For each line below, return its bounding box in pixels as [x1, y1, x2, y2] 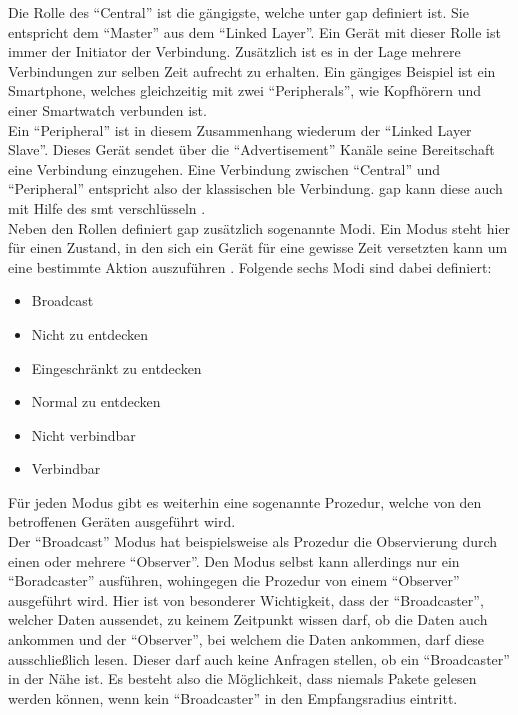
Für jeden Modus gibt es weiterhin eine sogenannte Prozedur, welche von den [8, 491, 482, 512]
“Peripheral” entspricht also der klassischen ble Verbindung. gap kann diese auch [8, 178, 503, 199]
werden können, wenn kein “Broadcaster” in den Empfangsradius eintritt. [8, 687, 458, 708]
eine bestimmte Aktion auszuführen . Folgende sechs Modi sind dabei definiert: [8, 256, 492, 277]
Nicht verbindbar [31, 424, 136, 445]
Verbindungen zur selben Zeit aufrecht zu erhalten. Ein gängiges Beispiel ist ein [8, 60, 496, 81]
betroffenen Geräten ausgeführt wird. [8, 511, 236, 532]
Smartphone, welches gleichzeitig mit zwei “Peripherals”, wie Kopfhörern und [8, 80, 482, 101]
